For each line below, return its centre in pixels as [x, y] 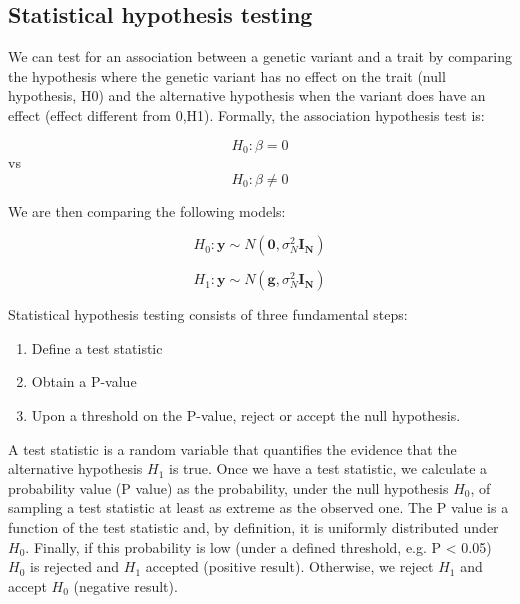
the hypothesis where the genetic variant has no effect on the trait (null [227, 75]
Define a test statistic [97, 347]
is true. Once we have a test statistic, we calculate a [328, 468]
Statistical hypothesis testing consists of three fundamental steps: [208, 314]
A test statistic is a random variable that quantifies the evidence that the [232, 448]
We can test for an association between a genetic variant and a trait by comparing [260, 56]
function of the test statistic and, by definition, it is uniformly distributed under [253, 526]
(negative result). [125, 585]
